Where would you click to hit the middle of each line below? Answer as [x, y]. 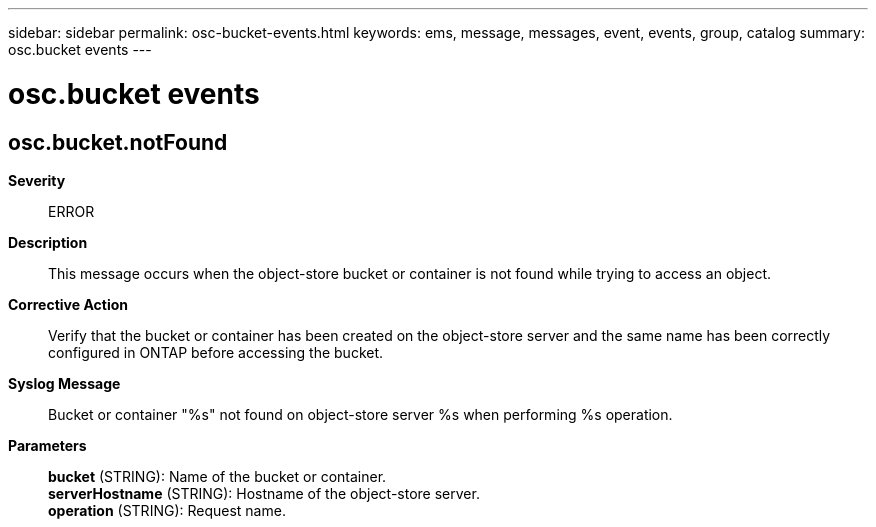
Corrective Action [68, 304]
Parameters [47, 445]
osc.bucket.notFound [118, 142]
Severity [37, 180]
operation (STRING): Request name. [167, 510]
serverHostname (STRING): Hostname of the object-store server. [264, 493]
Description [48, 242]
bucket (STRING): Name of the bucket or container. [217, 476]
